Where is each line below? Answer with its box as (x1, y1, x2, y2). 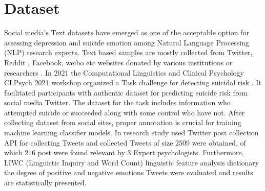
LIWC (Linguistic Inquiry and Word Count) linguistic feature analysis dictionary (4, 157, 259, 168)
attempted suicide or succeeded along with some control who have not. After (4, 107, 245, 117)
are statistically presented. (4, 177, 87, 188)
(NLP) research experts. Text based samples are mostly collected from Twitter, (4, 47, 253, 58)
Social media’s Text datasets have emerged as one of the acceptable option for (4, 27, 249, 38)
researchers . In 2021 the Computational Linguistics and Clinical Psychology (4, 67, 244, 78)
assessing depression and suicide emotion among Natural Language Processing (4, 37, 249, 47)
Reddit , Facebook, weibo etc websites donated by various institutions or (4, 57, 233, 67)
